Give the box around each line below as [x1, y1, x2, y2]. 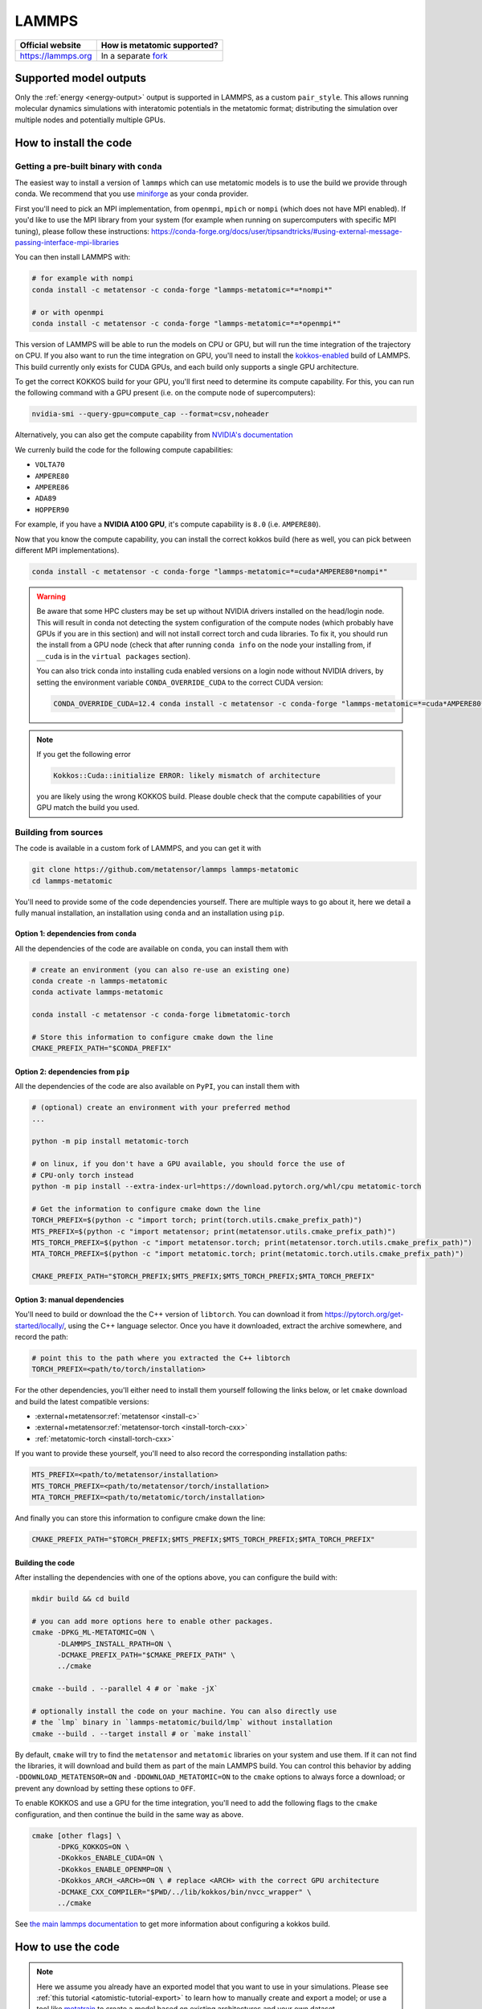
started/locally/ [14, 1320, 64, 1330]
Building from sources [14, 827, 104, 838]
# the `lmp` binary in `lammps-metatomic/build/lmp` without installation [31, 1718, 333, 1727]
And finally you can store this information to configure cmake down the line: [14, 1513, 266, 1523]
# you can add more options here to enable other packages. [31, 1616, 274, 1626]
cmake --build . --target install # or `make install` [31, 1729, 252, 1738]
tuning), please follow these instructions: [14, 226, 150, 236]
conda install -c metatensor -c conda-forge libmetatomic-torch [31, 1010, 291, 1020]
